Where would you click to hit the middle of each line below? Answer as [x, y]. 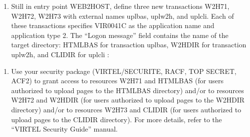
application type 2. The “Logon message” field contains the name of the [120, 35]
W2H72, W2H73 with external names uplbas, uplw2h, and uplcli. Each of [123, 16]
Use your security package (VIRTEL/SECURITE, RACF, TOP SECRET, [124, 71]
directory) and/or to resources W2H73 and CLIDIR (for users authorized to [126, 109]
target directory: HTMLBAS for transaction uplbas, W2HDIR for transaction [129, 45]
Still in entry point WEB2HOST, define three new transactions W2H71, [120, 6]
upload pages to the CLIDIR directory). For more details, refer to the [117, 119]
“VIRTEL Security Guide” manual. [64, 129]
